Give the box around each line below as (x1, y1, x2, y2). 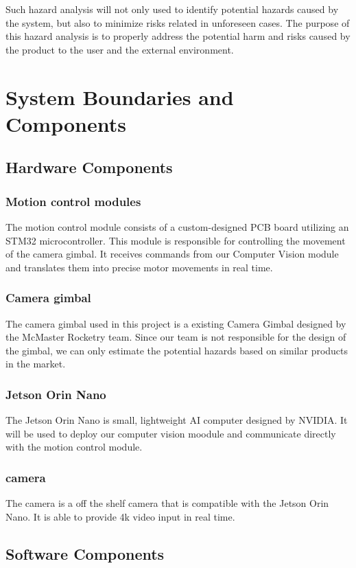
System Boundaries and (5, 82, 234, 111)
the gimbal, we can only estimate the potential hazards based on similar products (5, 343, 348, 357)
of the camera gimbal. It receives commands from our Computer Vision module (5, 247, 339, 261)
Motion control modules (5, 192, 141, 209)
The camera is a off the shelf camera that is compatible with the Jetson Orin (5, 496, 329, 510)
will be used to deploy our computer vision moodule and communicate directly (5, 426, 336, 440)
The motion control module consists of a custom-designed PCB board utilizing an (5, 219, 349, 234)
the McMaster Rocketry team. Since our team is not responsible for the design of (5, 330, 346, 344)
